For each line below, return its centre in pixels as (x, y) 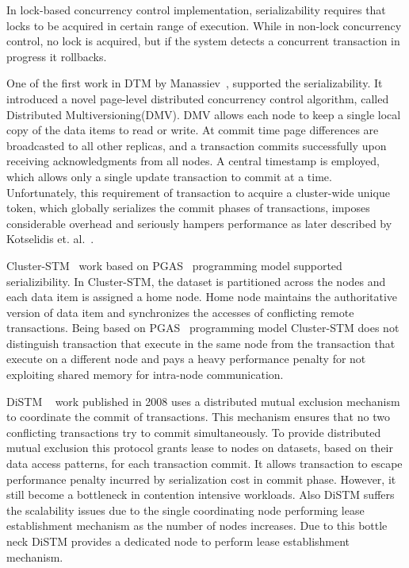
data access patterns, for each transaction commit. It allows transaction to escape (204, 464)
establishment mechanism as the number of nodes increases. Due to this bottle (197, 525)
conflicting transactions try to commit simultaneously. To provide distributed (194, 432)
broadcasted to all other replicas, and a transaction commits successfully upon (197, 145)
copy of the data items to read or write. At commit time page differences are (193, 130)
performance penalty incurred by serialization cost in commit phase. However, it (201, 479)
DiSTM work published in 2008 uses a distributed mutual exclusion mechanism (203, 401)
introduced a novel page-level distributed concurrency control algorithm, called (198, 98)
